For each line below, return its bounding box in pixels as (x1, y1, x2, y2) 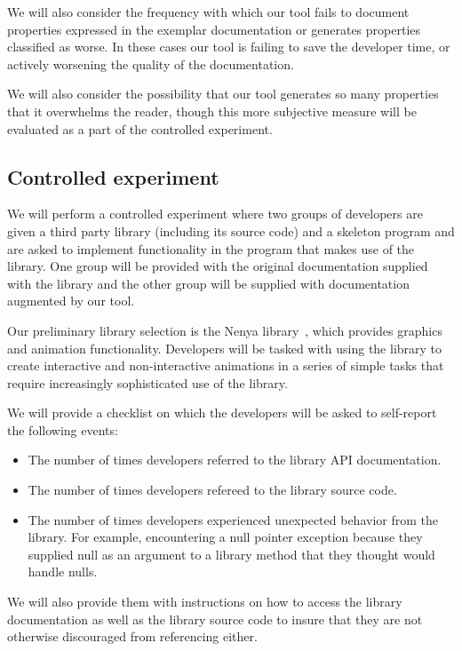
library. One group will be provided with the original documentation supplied (7, 257, 428, 275)
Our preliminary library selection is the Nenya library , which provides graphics (7, 321, 442, 339)
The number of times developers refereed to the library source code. (28, 480, 397, 499)
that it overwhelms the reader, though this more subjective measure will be (7, 101, 417, 120)
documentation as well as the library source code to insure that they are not (7, 609, 423, 628)
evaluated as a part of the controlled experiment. (7, 119, 273, 138)
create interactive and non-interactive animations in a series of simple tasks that (7, 356, 444, 375)
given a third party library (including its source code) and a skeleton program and (7, 221, 455, 240)
